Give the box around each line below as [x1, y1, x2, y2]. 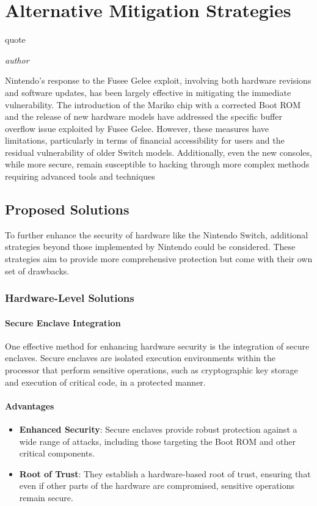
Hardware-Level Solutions [5, 290, 134, 306]
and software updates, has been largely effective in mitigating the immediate [5, 86, 291, 98]
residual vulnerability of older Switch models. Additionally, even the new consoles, [5, 145, 312, 158]
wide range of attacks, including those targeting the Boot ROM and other [19, 435, 296, 447]
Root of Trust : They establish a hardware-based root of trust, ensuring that [19, 467, 311, 480]
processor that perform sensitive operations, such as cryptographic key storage [5, 364, 298, 376]
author [5, 53, 29, 66]
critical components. [19, 447, 95, 460]
